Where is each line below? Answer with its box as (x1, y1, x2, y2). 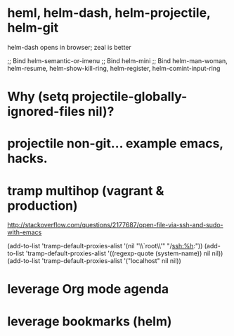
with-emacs (7, 228, 42, 236)
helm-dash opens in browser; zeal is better (7, 43, 132, 51)
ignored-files (7, 104, 86, 120)
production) (7, 198, 79, 213)
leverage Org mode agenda (7, 281, 169, 297)
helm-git (7, 20, 58, 36)
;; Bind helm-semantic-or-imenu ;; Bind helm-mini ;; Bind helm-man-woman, (7, 56, 228, 65)
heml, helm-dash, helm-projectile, (7, 5, 211, 21)
